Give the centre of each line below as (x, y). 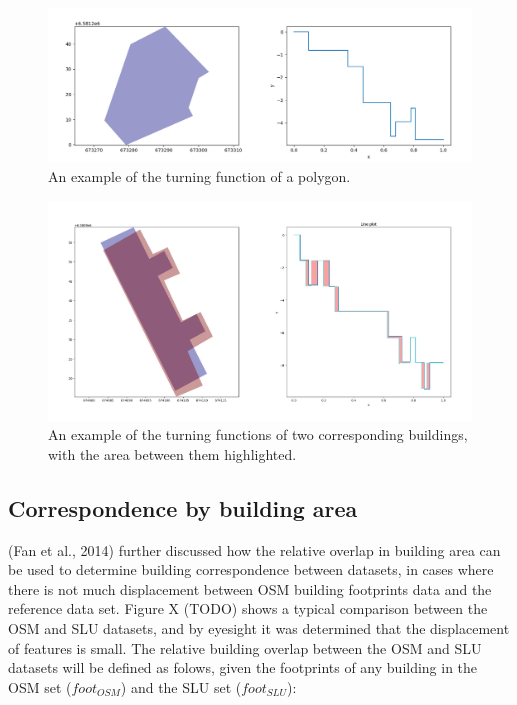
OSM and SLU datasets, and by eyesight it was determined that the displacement (259, 628)
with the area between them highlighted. (172, 453)
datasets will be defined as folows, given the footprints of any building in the (243, 667)
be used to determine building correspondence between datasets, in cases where (251, 569)
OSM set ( (40, 686)
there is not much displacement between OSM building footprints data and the (250, 588)
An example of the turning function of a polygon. (199, 176)
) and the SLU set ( (181, 686)
